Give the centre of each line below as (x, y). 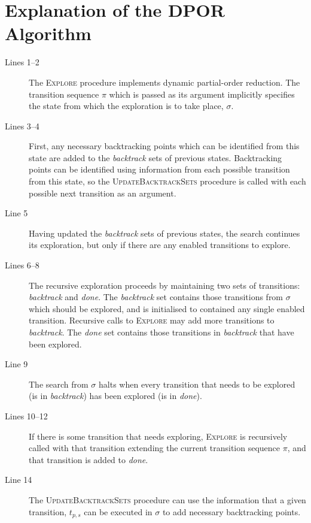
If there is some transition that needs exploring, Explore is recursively (158, 436)
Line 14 (19, 480)
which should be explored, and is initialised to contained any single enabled (167, 308)
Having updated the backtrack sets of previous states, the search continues (164, 233)
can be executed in (118, 511)
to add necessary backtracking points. (231, 511)
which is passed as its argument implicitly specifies (202, 94)
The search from (59, 384)
